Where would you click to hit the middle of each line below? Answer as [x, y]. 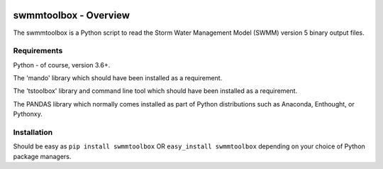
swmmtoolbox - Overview [72, 15]
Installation [33, 132]
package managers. [42, 156]
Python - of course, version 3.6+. [62, 65]
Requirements [38, 51]
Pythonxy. [28, 114]
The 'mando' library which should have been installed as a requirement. [118, 78]
